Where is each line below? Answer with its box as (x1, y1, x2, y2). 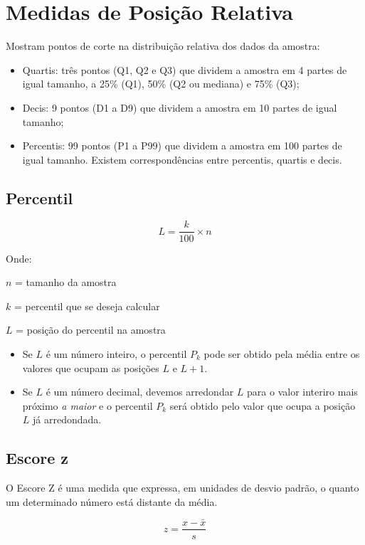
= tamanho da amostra (15, 275, 117, 290)
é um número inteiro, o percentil (46, 346, 187, 361)
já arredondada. (33, 412, 102, 427)
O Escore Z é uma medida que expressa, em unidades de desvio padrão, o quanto (6, 480, 359, 495)
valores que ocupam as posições (22, 360, 159, 375)
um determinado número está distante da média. (6, 494, 218, 509)
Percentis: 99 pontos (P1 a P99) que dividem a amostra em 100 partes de (22, 138, 342, 153)
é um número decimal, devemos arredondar (46, 384, 234, 399)
